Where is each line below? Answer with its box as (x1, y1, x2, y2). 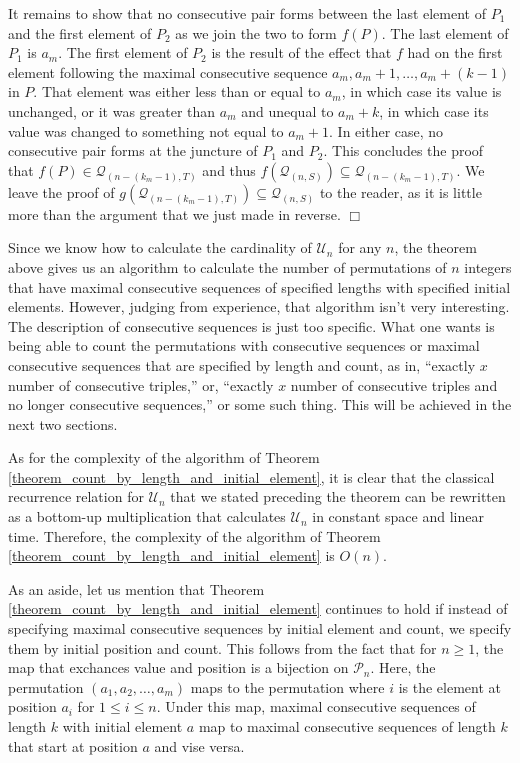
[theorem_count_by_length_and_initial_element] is (8, 545, 335, 566)
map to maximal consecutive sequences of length (198, 716, 496, 736)
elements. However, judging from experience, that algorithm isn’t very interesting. (8, 296, 510, 317)
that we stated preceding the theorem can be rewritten (170, 486, 506, 507)
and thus (202, 159, 256, 180)
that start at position (8, 735, 138, 756)
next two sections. (8, 413, 118, 434)
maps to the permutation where (190, 676, 385, 697)
